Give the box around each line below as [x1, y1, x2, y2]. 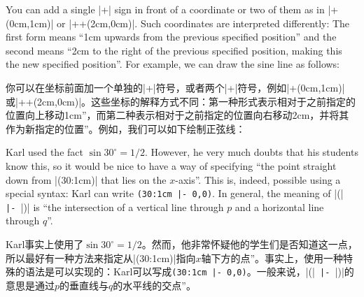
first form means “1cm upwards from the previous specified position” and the [6, 29, 337, 44]
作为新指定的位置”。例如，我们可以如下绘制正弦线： [6, 121, 246, 136]
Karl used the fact [6, 145, 83, 159]
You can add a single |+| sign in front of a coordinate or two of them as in [6, 2, 325, 16]
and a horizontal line [234, 199, 324, 214]
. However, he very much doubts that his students [145, 145, 358, 159]
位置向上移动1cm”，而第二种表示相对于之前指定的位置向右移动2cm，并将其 [6, 108, 349, 122]
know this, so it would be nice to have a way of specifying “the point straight [6, 158, 337, 173]
